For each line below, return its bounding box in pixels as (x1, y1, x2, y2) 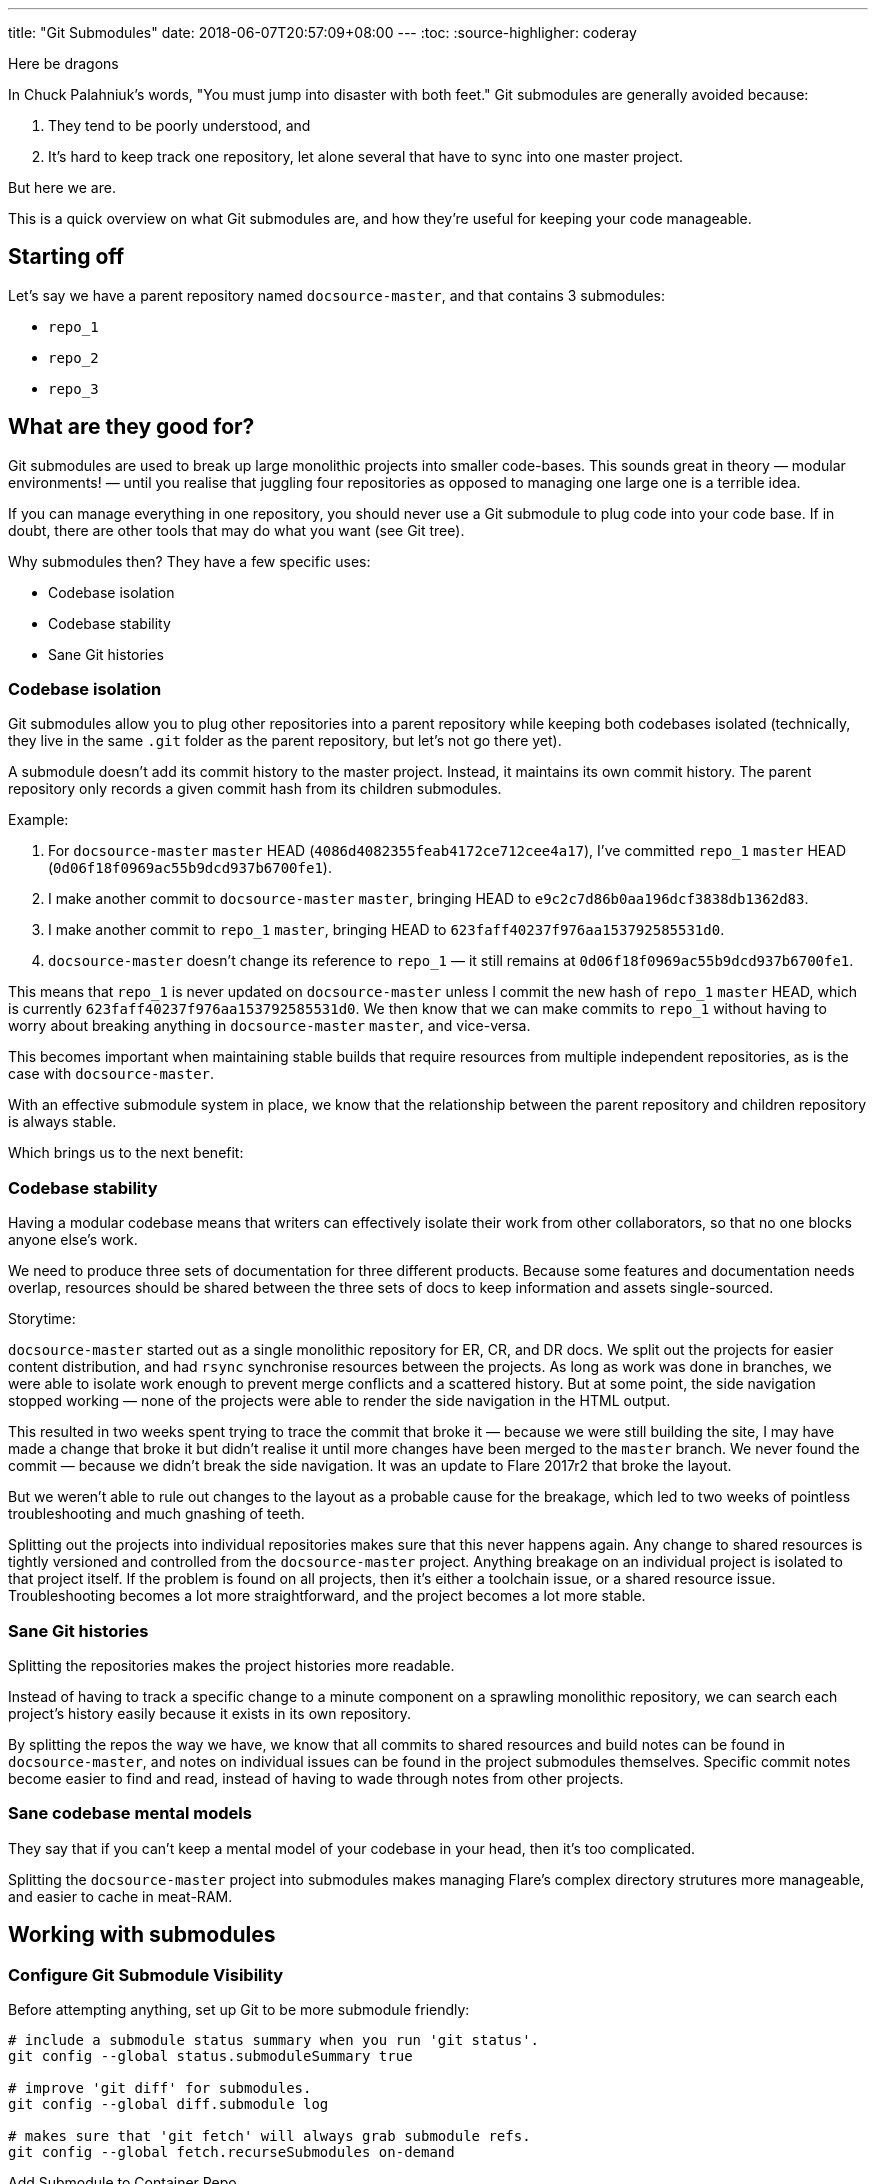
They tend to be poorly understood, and (48, 117, 311, 134)
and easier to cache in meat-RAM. (8, 1887, 233, 1905)
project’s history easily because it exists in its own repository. (8, 1704, 412, 1722)
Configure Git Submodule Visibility (8, 1964, 284, 1985)
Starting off (8, 244, 125, 270)
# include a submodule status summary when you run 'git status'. (8, 2031, 540, 2048)
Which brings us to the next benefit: (8, 1144, 244, 1162)
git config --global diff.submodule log (8, 2095, 329, 2112)
